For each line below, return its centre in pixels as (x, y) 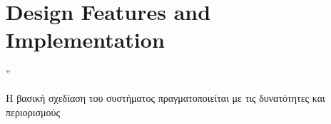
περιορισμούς (33, 112)
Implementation (85, 40)
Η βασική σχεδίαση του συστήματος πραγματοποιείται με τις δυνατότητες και (165, 97)
